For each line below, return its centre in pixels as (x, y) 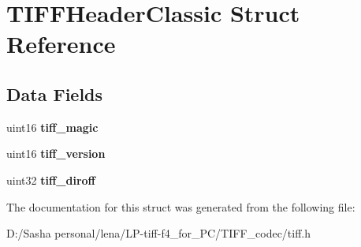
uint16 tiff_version (56, 153)
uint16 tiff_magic (52, 127)
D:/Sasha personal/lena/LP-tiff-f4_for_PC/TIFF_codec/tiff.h (159, 233)
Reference (61, 44)
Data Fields (55, 94)
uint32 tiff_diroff (51, 180)
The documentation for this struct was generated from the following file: (181, 206)
